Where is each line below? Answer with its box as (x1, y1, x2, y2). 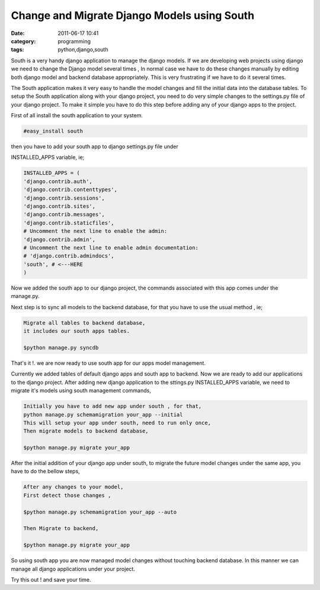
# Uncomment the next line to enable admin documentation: (23, 244, 199, 251)
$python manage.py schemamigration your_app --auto (23, 508, 177, 515)
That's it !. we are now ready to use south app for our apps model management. (11, 360, 206, 367)
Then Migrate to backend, (23, 525, 99, 532)
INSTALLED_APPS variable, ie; (11, 154, 85, 161)
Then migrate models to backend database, (23, 428, 149, 435)
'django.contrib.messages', (23, 211, 105, 218)
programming (57, 37, 91, 44)
